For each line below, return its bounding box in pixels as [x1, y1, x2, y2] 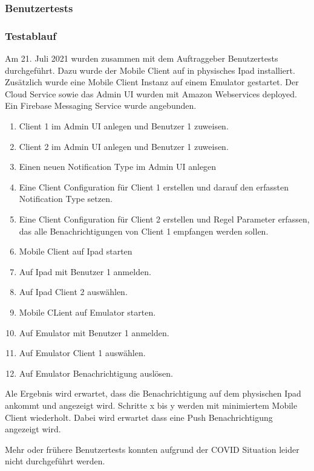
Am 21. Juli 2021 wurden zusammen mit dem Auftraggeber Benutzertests [5, 52, 278, 65]
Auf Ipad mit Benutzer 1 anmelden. [19, 265, 151, 278]
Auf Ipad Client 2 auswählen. [19, 285, 128, 298]
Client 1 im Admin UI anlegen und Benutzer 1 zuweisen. [19, 120, 229, 132]
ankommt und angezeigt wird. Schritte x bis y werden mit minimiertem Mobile [5, 398, 298, 411]
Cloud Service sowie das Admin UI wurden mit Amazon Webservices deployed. [5, 87, 297, 100]
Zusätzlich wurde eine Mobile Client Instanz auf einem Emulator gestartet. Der [5, 76, 299, 88]
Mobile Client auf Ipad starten [19, 245, 132, 258]
